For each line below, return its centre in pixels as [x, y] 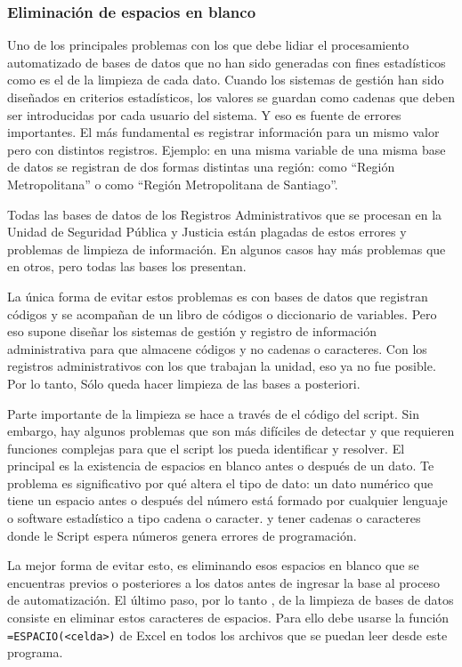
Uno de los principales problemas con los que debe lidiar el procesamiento [208, 45]
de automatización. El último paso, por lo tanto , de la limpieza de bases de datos [231, 600]
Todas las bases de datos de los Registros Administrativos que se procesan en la [225, 214]
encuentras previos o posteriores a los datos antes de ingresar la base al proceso [223, 582]
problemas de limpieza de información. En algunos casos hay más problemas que [227, 249]
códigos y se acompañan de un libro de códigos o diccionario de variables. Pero [222, 313]
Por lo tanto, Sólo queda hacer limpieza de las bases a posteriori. [184, 383]
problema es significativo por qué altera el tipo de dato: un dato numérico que [220, 482]
